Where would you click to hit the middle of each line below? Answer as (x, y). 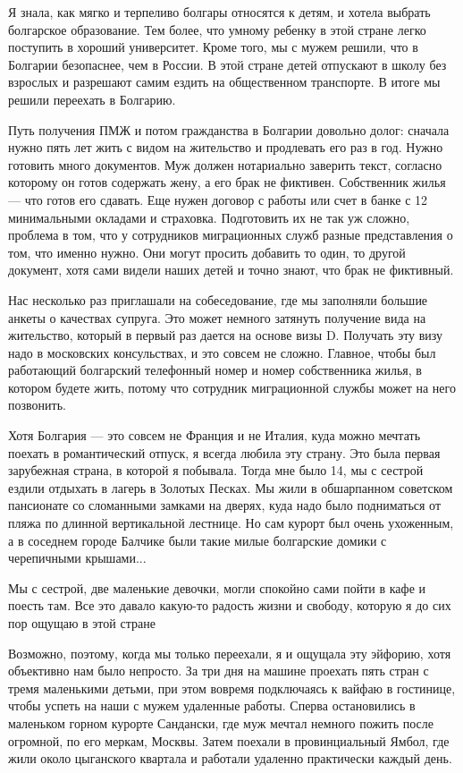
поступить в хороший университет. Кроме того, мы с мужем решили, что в (213, 47)
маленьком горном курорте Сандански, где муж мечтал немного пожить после (221, 722)
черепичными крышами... (77, 558)
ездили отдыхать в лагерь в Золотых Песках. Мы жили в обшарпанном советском (231, 487)
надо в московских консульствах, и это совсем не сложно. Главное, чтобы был (222, 352)
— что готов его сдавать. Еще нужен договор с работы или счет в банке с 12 (218, 199)
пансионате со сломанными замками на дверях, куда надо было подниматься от (225, 505)
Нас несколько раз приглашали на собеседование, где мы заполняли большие (218, 299)
